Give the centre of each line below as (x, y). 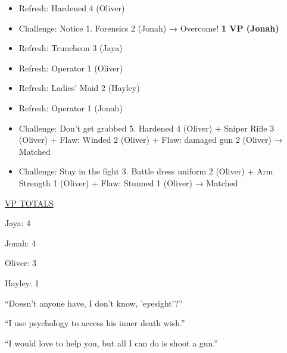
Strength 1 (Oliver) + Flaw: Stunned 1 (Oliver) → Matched (128, 182)
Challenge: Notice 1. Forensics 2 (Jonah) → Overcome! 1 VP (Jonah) (149, 28)
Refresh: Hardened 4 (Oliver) (72, 8)
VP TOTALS (29, 203)
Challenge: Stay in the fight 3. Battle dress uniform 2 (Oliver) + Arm (146, 171)
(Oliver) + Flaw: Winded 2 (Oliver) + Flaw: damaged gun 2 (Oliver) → (151, 140)
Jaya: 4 (18, 223)
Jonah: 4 (21, 243)
